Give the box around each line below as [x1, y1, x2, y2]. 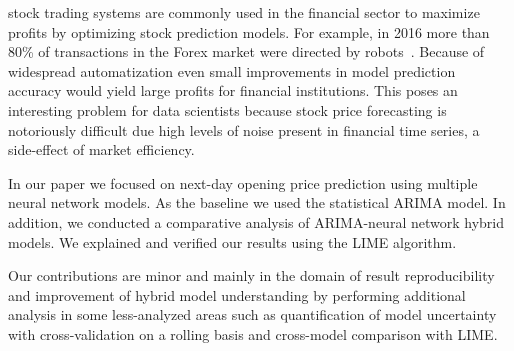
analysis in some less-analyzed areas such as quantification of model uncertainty [8, 304, 497, 325]
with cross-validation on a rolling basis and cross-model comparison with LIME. [8, 323, 498, 344]
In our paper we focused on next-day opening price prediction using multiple [8, 172, 478, 193]
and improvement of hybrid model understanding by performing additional [8, 284, 466, 305]
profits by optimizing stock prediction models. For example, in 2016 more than [8, 21, 490, 42]
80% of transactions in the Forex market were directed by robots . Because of [8, 41, 485, 62]
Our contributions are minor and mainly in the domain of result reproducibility [8, 265, 495, 286]
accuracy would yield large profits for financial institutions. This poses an [8, 80, 458, 101]
